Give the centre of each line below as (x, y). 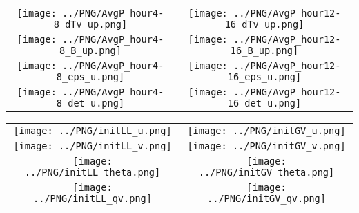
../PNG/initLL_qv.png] (93, 198)
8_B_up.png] (90, 50)
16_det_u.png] (264, 103)
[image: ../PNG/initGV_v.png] (266, 146)
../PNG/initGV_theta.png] (266, 172)
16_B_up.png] (264, 50)
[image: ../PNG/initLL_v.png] (93, 146)
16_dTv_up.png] (264, 24)
